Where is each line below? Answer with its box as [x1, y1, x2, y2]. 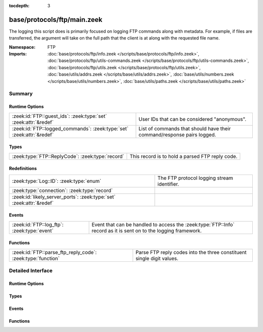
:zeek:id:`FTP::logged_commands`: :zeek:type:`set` [12, 125, 129, 132]
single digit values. [135, 255, 179, 262]
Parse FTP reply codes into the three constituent [135, 249, 247, 255]
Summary [9, 90, 33, 97]
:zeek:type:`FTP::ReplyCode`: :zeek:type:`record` [12, 153, 124, 159]
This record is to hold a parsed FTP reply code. [130, 153, 238, 159]
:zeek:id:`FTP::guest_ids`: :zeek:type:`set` [12, 113, 107, 119]
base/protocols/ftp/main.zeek [9, 15, 102, 24]
